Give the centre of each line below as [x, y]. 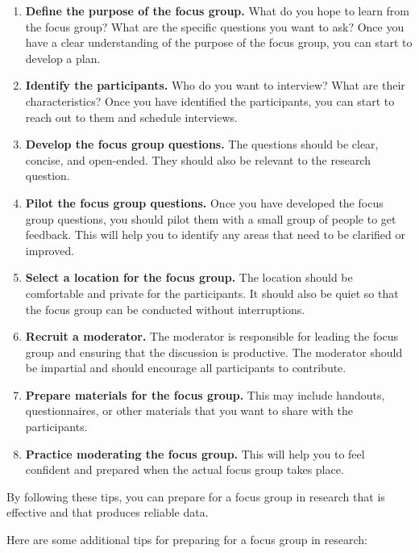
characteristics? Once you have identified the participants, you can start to [210, 101]
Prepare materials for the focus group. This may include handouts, [205, 394]
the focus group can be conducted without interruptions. [165, 309]
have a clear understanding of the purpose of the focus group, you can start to [219, 42]
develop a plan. [63, 58]
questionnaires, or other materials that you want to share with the [189, 411]
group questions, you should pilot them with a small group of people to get [211, 218]
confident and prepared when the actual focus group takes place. [185, 469]
